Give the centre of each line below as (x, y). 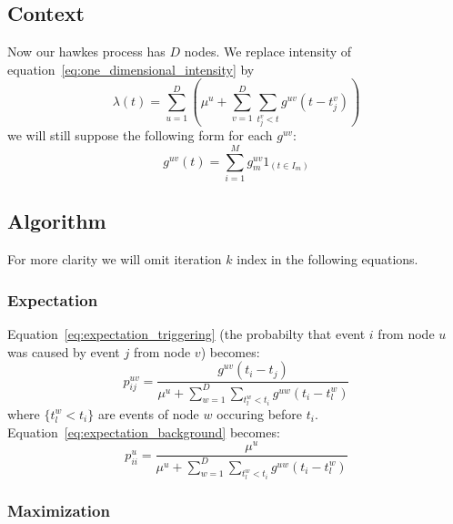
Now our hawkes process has (86, 51)
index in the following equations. (327, 259)
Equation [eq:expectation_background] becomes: (144, 432)
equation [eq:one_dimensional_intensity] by (131, 69)
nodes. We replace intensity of (268, 51)
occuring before (260, 413)
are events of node (148, 413)
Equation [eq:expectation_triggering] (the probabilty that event (186, 333)
